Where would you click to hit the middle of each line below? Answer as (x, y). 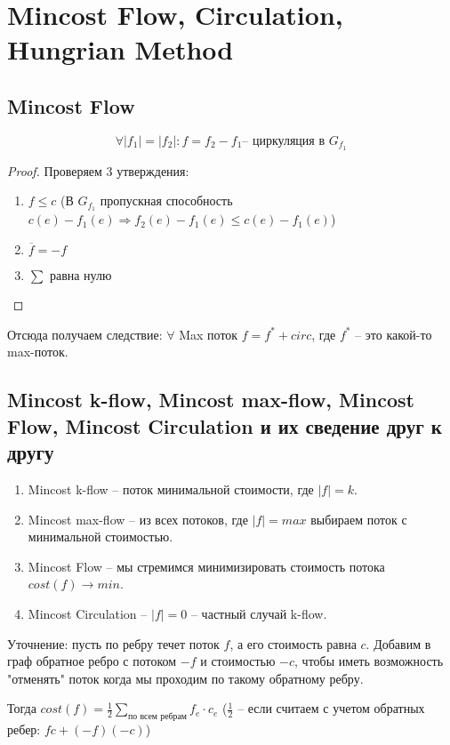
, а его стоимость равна (293, 643)
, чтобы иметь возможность (369, 661)
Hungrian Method (121, 49)
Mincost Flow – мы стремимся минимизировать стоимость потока (206, 566)
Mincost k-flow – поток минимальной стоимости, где (171, 489)
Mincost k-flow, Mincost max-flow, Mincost (211, 400)
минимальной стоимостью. (100, 537)
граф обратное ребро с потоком (92, 661)
